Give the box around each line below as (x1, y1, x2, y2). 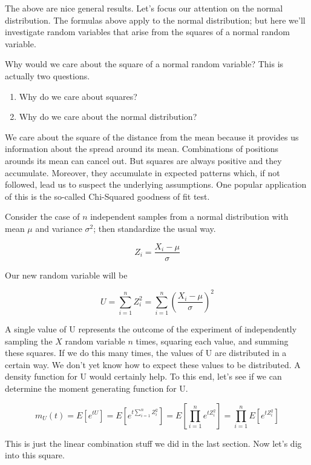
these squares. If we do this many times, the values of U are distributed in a (5, 346, 287, 359)
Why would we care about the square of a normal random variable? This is (5, 58, 284, 70)
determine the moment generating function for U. (5, 381, 188, 394)
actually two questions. (5, 69, 90, 82)
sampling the (5, 334, 53, 347)
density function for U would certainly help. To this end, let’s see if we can (5, 370, 282, 383)
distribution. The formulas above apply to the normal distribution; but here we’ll (5, 13, 306, 26)
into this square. (5, 449, 65, 461)
